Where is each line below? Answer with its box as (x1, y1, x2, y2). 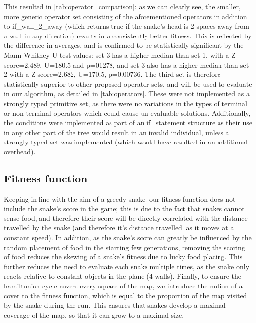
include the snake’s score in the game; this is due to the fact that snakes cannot (4, 203, 245, 214)
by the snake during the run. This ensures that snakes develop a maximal (4, 300, 226, 310)
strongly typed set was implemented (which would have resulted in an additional (4, 137, 248, 147)
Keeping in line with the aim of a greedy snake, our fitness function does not (4, 193, 236, 204)
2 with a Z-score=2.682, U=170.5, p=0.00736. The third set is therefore (4, 69, 221, 79)
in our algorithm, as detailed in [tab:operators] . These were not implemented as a (4, 88, 250, 99)
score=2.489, (4, 59, 42, 70)
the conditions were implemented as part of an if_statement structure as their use (4, 117, 253, 128)
